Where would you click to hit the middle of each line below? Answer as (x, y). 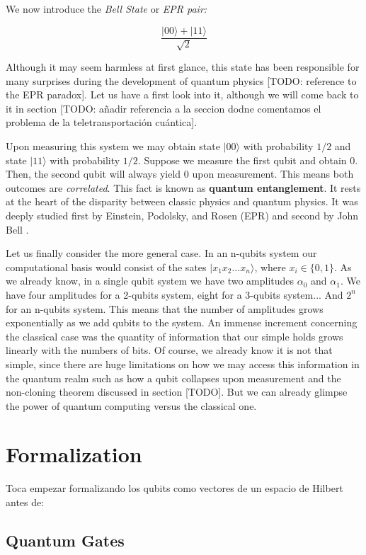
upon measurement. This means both (273, 174)
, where (270, 267)
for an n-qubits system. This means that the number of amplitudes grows (165, 308)
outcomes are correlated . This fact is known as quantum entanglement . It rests (183, 187)
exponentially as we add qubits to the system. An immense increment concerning (182, 322)
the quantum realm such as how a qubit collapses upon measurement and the (173, 378)
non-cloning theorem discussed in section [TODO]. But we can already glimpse (177, 392)
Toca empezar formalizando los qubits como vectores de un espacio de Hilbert (175, 488)
